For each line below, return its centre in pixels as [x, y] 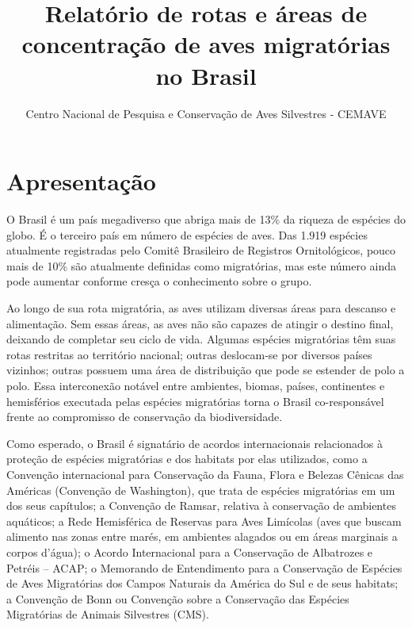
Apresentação [81, 181]
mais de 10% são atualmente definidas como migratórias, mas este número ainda [202, 265]
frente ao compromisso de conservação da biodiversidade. [145, 417]
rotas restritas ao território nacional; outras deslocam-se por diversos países [189, 354]
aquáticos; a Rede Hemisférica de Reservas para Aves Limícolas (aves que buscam [204, 521]
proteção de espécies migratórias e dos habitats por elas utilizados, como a [187, 459]
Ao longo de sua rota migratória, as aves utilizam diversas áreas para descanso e [201, 308]
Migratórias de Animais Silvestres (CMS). [108, 614]
